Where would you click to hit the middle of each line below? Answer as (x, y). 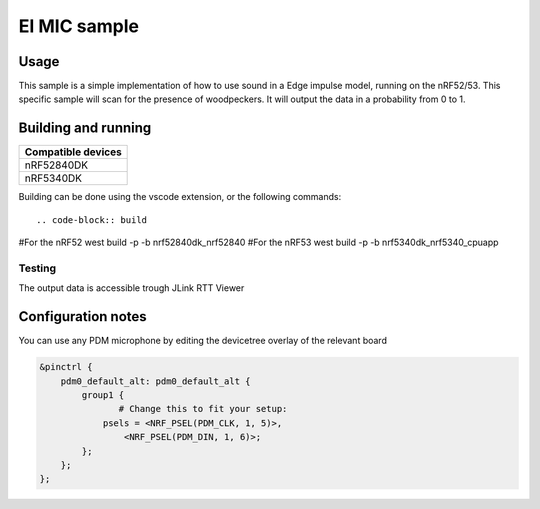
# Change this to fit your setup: (203, 409)
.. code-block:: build (92, 219)
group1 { (103, 394)
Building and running (85, 128)
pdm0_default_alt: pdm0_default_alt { (155, 381)
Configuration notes (82, 316)
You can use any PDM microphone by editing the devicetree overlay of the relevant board (202, 341)
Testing (37, 268)
